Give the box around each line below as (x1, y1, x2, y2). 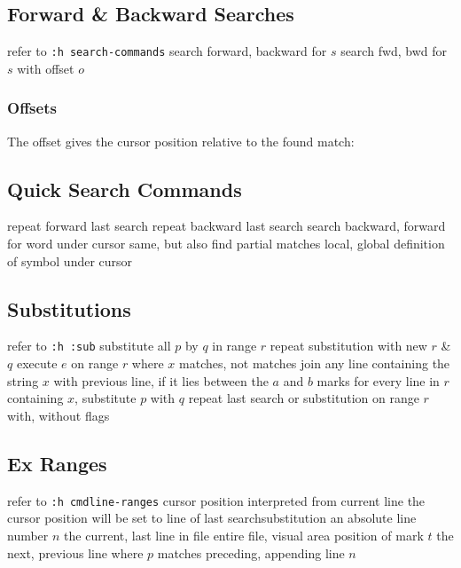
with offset (17, 59, 74, 77)
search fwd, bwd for (340, 42, 448, 60)
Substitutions (7, 295, 131, 322)
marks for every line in (316, 371, 440, 390)
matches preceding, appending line (157, 543, 345, 562)
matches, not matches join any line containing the (179, 354, 450, 373)
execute (16, 354, 58, 373)
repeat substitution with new (270, 336, 427, 355)
